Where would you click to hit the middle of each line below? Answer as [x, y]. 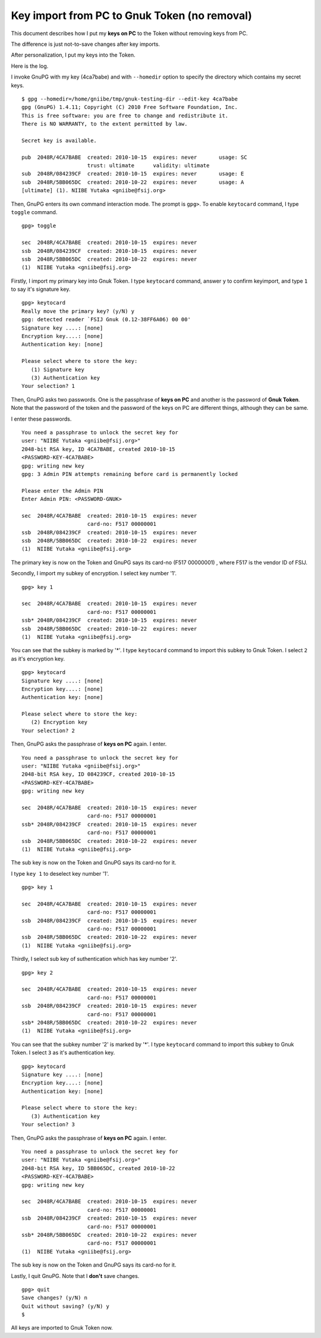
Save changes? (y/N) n [55, 1298]
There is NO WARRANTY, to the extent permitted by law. [105, 124]
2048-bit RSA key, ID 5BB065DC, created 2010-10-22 [98, 1168]
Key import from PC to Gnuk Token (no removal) [132, 15]
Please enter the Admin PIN [62, 491]
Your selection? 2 [48, 731]
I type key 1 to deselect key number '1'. [60, 873]
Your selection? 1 [48, 386]
